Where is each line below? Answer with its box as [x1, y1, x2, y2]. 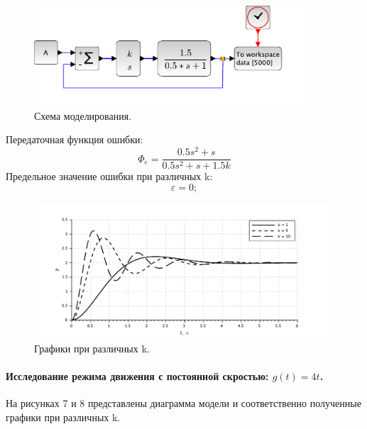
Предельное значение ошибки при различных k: [6, 169, 213, 184]
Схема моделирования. [34, 108, 132, 123]
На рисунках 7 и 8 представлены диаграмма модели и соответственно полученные [6, 396, 361, 411]
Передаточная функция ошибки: [6, 132, 143, 147]
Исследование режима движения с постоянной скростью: [6, 369, 269, 384]
